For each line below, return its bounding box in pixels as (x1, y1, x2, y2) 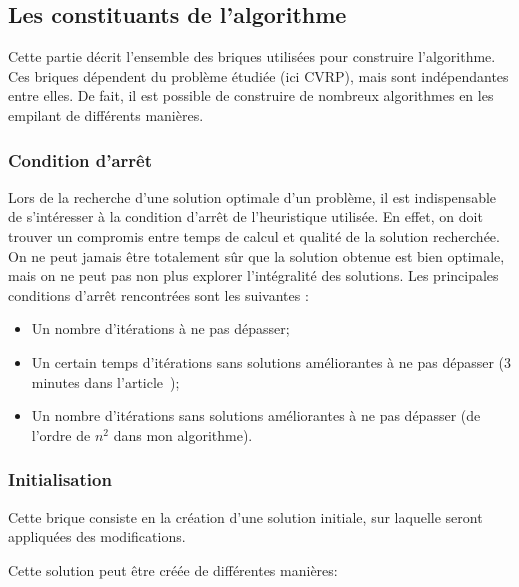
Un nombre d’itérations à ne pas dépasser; (31, 318, 290, 339)
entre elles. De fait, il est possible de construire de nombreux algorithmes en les (8, 85, 494, 106)
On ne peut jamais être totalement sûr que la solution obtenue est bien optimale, (8, 245, 505, 266)
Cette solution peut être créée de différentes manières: (8, 559, 338, 580)
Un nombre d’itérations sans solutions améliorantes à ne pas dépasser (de (31, 405, 481, 426)
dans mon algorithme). (113, 424, 253, 445)
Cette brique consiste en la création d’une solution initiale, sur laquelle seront (8, 506, 483, 527)
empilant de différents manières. (8, 104, 204, 125)
